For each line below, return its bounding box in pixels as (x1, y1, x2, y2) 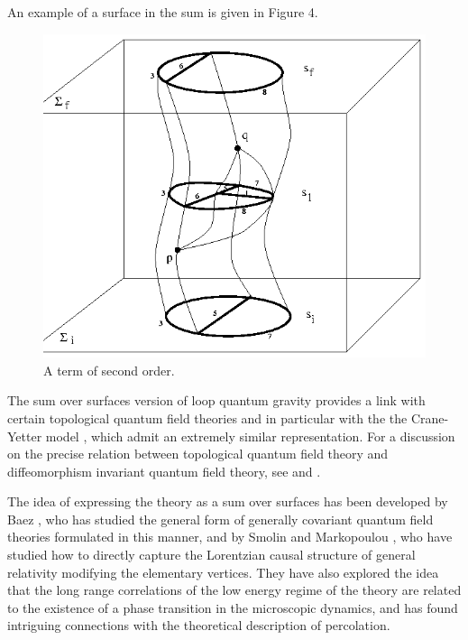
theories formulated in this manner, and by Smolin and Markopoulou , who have (7, 527, 453, 546)
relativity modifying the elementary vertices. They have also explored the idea (7, 562, 439, 581)
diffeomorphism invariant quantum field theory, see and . (7, 461, 321, 480)
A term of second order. (43, 360, 175, 379)
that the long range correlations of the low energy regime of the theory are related (7, 580, 462, 599)
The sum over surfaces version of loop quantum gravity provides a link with (7, 391, 426, 410)
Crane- (410, 408, 449, 427)
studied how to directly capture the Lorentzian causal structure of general (7, 545, 416, 564)
